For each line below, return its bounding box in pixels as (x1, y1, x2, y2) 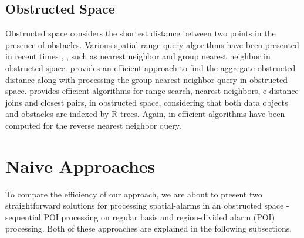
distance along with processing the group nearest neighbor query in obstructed (5, 73, 288, 85)
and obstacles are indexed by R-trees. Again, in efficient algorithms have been (5, 108, 285, 120)
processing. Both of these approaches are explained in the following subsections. (5, 222, 292, 234)
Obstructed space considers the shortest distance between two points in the (5, 27, 276, 39)
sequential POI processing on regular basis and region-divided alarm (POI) (5, 210, 275, 223)
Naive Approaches (5, 153, 156, 177)
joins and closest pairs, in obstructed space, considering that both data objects (5, 96, 288, 108)
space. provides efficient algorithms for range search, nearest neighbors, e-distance (5, 85, 299, 97)
